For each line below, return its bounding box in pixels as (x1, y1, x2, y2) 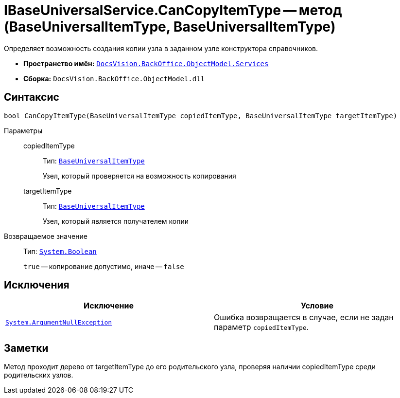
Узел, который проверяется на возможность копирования (43, 171, 236, 180)
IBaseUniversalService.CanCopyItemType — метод (4, 2, 342, 18)
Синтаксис (4, 91, 59, 104)
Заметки (4, 342, 49, 354)
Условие (301, 301, 333, 311)
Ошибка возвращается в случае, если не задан (214, 312, 394, 323)
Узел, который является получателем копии (43, 217, 189, 225)
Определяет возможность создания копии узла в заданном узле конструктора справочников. (4, 44, 318, 53)
